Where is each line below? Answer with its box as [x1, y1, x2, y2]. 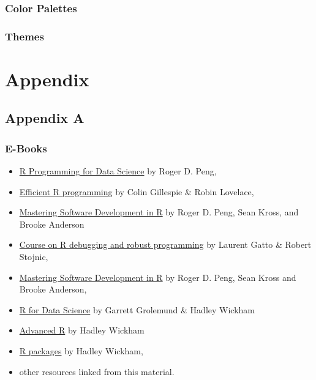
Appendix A [5, 108, 85, 127]
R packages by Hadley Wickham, [19, 345, 143, 357]
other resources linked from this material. [19, 365, 175, 378]
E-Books [5, 140, 47, 155]
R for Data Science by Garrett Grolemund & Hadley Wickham [19, 303, 255, 316]
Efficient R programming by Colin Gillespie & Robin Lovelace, [19, 185, 254, 198]
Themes [5, 28, 44, 43]
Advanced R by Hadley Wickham [19, 324, 145, 337]
